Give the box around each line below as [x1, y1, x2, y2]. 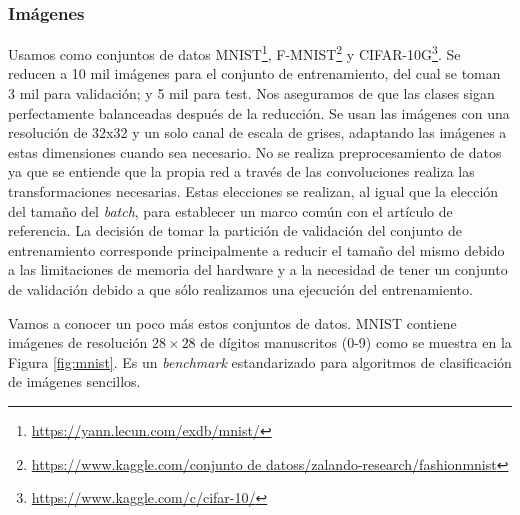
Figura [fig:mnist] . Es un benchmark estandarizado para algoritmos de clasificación [8, 351, 512, 372]
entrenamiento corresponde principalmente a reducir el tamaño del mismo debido [8, 239, 505, 260]
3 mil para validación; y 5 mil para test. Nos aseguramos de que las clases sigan [8, 83, 495, 104]
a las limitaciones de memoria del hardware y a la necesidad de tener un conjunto [8, 259, 508, 280]
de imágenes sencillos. [8, 371, 141, 392]
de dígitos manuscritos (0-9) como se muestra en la [200, 332, 512, 353]
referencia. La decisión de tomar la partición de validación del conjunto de [8, 220, 462, 241]
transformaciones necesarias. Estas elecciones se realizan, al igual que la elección [8, 181, 499, 202]
